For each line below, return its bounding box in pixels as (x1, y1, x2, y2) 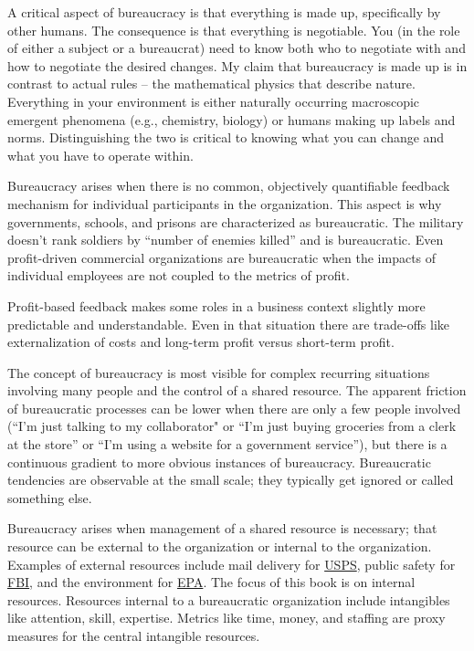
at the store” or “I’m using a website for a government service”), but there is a (7, 435, 448, 454)
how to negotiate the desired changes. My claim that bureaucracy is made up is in (7, 56, 468, 75)
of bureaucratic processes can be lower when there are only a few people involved (7, 398, 461, 417)
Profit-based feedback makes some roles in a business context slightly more (7, 296, 426, 315)
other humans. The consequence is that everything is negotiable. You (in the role (7, 20, 460, 39)
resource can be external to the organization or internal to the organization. (7, 537, 432, 556)
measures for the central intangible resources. (7, 626, 260, 645)
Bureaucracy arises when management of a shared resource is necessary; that (7, 519, 437, 538)
